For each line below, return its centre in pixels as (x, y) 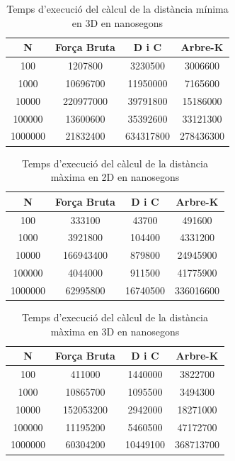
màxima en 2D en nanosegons (115, 177)
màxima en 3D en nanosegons (115, 331)
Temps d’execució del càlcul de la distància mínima (117, 9)
